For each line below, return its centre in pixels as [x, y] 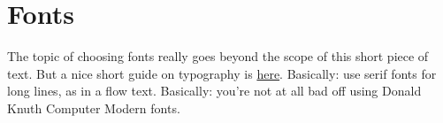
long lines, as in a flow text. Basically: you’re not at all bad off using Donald [214, 91]
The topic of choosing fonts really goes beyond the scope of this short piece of [218, 56]
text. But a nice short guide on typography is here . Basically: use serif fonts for [222, 73]
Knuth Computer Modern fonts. [94, 108]
